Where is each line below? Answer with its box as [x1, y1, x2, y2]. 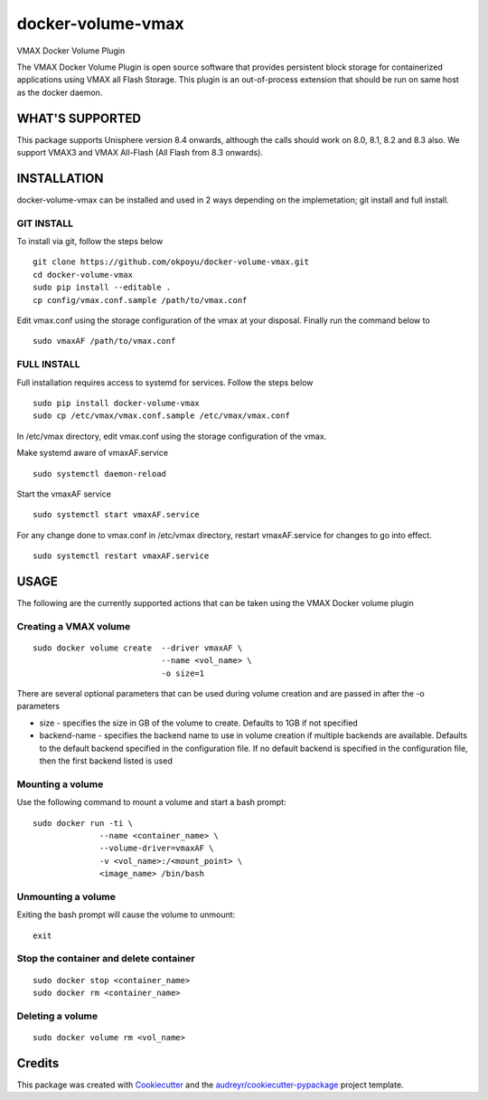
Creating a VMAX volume [16, 620, 131, 632]
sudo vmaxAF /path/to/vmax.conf [33, 336, 176, 346]
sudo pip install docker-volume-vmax [33, 398, 201, 408]
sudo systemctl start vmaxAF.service [33, 509, 201, 520]
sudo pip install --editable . [33, 282, 172, 293]
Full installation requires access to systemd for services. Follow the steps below [16, 376, 314, 388]
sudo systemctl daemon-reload [33, 469, 167, 479]
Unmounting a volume [16, 890, 117, 903]
